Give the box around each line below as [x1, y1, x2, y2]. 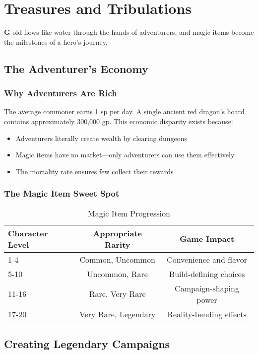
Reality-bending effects [167, 308, 247, 320]
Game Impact [179, 233, 235, 244]
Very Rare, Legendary [79, 308, 156, 320]
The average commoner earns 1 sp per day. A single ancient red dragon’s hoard [4, 106, 245, 117]
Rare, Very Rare [89, 288, 146, 299]
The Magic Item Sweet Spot [4, 187, 120, 200]
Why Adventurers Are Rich [4, 87, 117, 99]
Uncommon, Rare [87, 268, 148, 280]
